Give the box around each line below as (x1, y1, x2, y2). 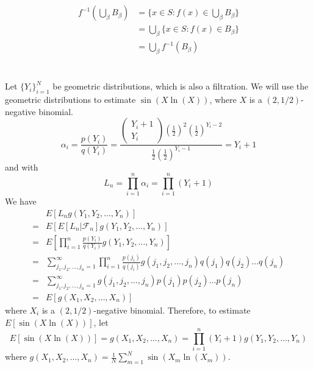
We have (5, 195, 37, 208)
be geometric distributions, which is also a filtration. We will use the (52, 80, 309, 93)
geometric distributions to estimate (5, 93, 136, 106)
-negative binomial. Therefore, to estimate (93, 303, 251, 316)
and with (5, 160, 38, 173)
